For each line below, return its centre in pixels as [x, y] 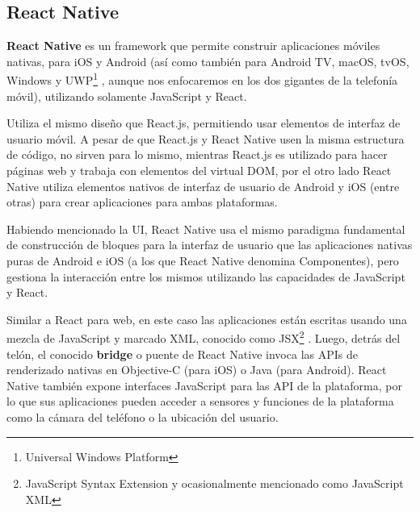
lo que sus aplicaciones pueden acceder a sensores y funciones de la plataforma [200, 401]
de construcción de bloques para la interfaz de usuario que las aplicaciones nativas [210, 245]
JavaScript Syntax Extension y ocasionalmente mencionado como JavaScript [214, 483]
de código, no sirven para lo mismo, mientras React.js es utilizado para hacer [197, 154]
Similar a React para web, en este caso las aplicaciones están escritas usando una [207, 319]
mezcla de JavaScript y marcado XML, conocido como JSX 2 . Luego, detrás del [204, 337]
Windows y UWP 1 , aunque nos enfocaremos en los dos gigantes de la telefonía [202, 79]
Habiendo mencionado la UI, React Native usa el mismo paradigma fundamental [206, 229]
